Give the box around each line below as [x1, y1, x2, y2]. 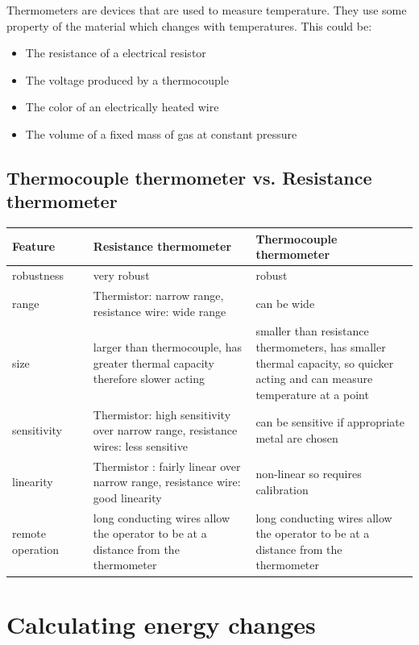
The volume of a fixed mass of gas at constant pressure [25, 125, 297, 142]
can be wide [255, 294, 315, 311]
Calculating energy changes [6, 607, 316, 640]
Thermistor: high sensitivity [93, 406, 231, 422]
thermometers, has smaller [255, 338, 386, 355]
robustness [12, 267, 64, 284]
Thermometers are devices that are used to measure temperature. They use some [6, 2, 407, 18]
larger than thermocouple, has [93, 338, 242, 355]
